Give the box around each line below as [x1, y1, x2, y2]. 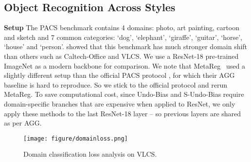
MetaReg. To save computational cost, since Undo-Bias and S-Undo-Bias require [4, 89, 244, 99]
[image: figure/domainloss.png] [23, 135, 128, 142]
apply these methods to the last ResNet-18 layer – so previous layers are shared [4, 108, 241, 118]
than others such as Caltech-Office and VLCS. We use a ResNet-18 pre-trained [4, 51, 239, 61]
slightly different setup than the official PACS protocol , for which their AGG [4, 70, 235, 80]
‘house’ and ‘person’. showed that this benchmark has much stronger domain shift [4, 41, 248, 52]
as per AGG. [4, 118, 42, 128]
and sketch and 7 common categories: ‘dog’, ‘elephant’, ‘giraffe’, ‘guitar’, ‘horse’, [4, 32, 243, 42]
